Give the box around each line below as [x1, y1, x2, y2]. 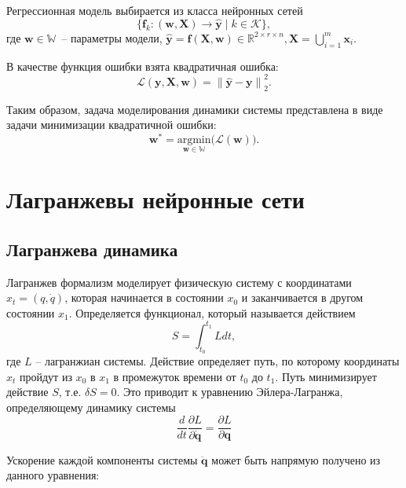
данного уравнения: [6, 467, 100, 483]
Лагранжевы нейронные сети [6, 183, 305, 215]
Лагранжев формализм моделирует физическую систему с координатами [6, 273, 352, 290]
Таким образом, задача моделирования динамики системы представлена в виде [6, 101, 383, 117]
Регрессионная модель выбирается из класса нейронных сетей [6, 2, 303, 18]
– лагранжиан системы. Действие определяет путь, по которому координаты [35, 353, 400, 369]
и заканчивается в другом [241, 289, 364, 306]
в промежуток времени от [113, 368, 236, 384]
